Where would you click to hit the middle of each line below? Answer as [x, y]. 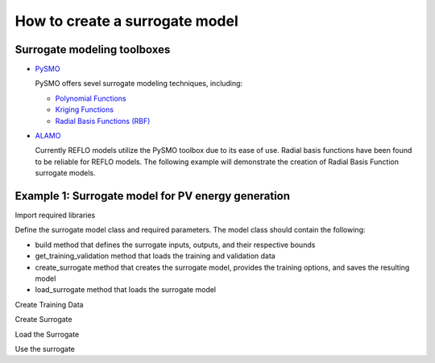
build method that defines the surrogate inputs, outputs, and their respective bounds [175, 245]
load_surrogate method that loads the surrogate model [126, 290]
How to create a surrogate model [126, 21]
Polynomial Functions [91, 98]
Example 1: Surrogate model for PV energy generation [152, 196]
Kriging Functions [85, 109]
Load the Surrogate [47, 334]
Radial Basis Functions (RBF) [103, 121]
